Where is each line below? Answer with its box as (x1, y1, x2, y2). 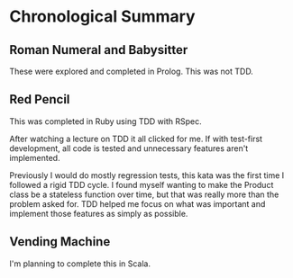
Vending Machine (9, 234, 111, 249)
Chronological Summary (9, 6, 196, 27)
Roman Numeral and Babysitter (9, 42, 188, 58)
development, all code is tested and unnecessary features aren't (9, 142, 249, 154)
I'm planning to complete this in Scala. (9, 258, 151, 269)
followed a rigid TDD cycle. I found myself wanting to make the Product (9, 179, 274, 190)
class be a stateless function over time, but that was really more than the (9, 189, 279, 200)
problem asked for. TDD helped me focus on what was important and (9, 198, 266, 209)
